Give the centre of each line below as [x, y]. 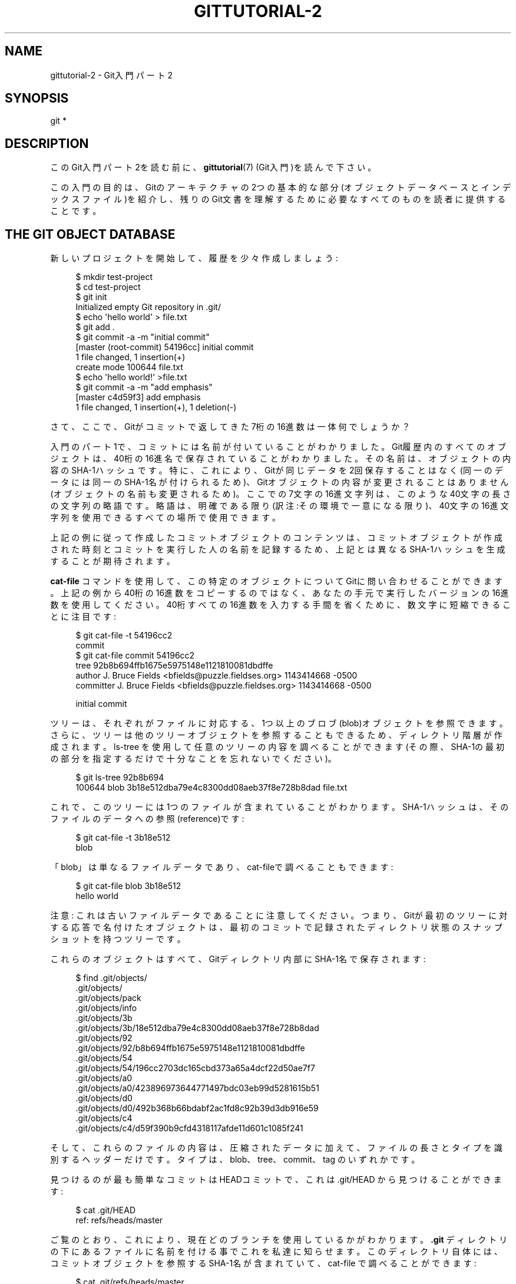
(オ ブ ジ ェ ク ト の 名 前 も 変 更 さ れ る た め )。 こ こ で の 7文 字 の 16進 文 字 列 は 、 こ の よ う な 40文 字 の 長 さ [281, 494]
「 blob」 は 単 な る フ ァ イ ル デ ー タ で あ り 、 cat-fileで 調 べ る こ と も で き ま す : [222, 867]
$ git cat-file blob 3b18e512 [128, 886]
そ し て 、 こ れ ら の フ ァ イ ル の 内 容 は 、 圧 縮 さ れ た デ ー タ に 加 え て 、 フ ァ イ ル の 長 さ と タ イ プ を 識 [276, 1148]
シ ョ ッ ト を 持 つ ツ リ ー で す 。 [118, 939]
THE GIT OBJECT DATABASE [90, 234]
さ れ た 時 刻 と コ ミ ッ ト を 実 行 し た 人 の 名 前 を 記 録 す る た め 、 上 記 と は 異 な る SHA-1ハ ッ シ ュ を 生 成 [278, 549]
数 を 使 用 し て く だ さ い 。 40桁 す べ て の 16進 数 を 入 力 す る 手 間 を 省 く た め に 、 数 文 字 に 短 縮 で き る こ [281, 605]
